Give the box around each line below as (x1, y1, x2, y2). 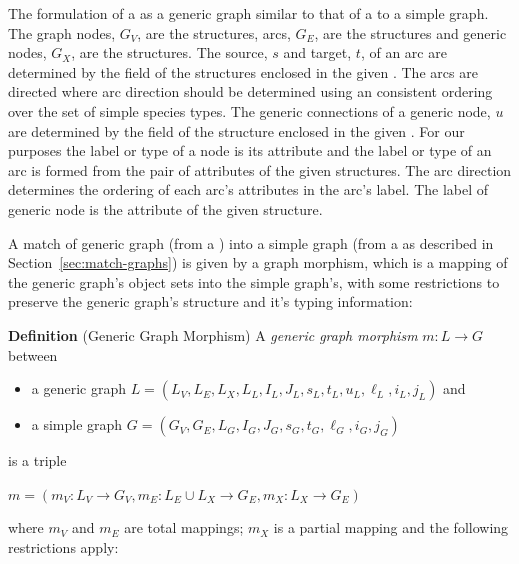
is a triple (8, 450, 67, 471)
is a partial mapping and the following (273, 517, 509, 538)
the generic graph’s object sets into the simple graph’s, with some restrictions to (8, 271, 500, 292)
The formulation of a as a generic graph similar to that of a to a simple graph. (8, 3, 489, 23)
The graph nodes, (8, 22, 116, 43)
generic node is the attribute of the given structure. (8, 198, 323, 219)
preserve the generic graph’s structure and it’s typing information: (8, 291, 413, 312)
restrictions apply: (8, 536, 119, 557)
